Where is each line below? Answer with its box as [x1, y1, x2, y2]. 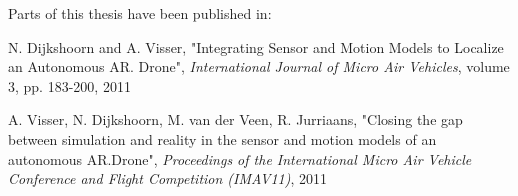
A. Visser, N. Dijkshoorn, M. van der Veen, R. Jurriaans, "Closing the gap [8, 109, 463, 130]
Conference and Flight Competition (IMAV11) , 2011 [8, 168, 328, 189]
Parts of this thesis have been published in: [8, 3, 272, 23]
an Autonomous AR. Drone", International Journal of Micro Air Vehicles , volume [8, 56, 510, 77]
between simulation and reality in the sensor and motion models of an [8, 128, 437, 149]
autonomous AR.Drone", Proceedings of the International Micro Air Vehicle [8, 148, 472, 169]
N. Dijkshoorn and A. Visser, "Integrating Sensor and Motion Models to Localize [8, 36, 504, 57]
